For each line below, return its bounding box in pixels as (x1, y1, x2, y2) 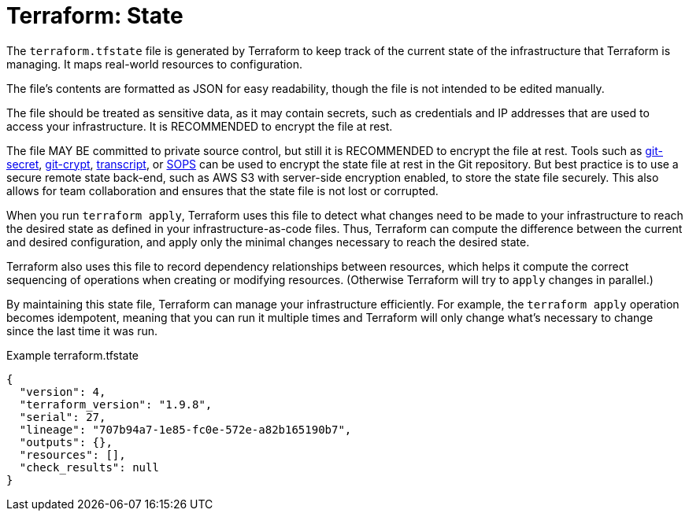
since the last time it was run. (6, 323, 158, 338)
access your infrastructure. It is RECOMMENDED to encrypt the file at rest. (6, 119, 393, 133)
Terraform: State (6, 2, 183, 29)
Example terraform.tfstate (6, 348, 139, 362)
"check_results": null (19, 460, 159, 474)
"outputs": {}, (19, 435, 113, 449)
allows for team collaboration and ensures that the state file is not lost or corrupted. (6, 183, 439, 198)
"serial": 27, (19, 410, 106, 423)
